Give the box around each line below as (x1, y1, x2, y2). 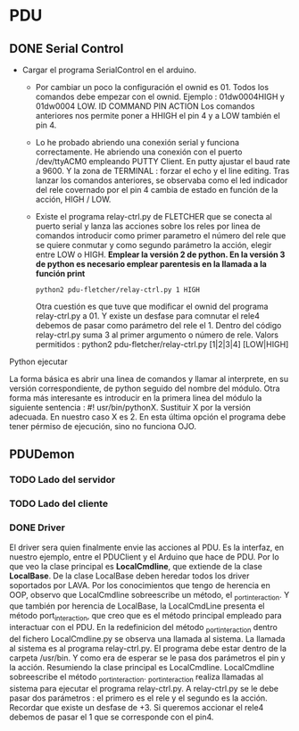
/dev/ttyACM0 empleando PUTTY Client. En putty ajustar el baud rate (35, 156, 291, 166)
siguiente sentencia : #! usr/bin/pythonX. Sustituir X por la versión (9, 403, 252, 412)
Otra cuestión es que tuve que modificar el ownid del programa (35, 301, 269, 312)
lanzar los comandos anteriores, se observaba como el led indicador (35, 175, 288, 186)
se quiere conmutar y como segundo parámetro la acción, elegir (35, 240, 272, 250)
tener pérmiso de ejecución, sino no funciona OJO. (9, 421, 196, 431)
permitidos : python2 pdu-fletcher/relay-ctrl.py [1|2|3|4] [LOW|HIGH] (35, 339, 289, 349)
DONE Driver (9, 521, 65, 534)
